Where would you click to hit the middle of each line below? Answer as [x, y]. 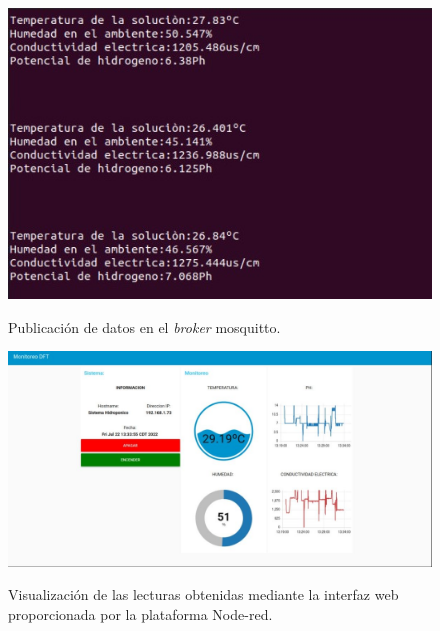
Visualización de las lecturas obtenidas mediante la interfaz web [203, 594]
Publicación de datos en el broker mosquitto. [144, 326]
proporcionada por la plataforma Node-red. [140, 613]
